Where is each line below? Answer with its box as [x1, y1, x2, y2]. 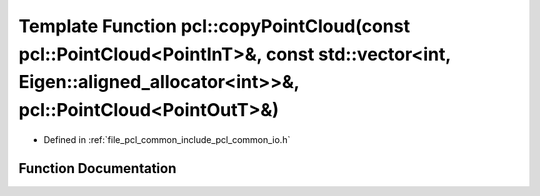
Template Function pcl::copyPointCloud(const [18, 15, 410, 37]
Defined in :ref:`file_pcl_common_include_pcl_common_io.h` [43, 133, 291, 145]
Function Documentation [18, 160, 177, 177]
